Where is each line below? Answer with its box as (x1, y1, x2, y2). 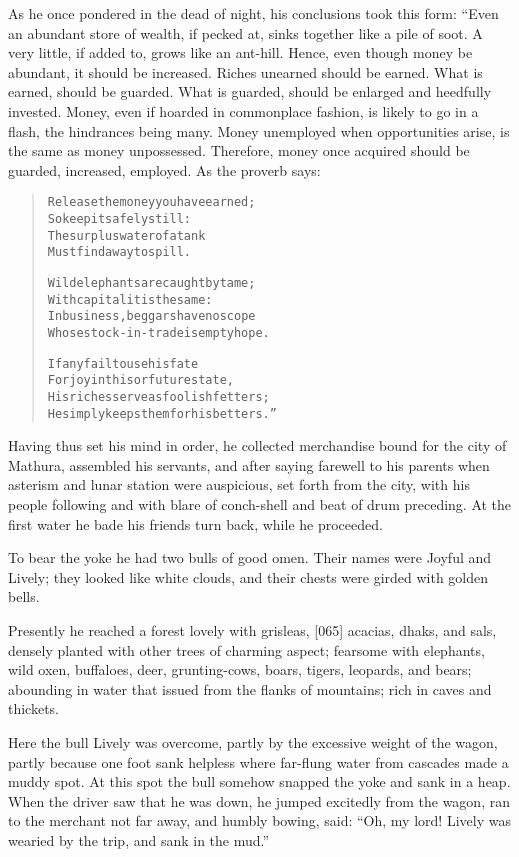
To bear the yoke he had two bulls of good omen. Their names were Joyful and (8, 547, 492, 568)
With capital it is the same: (47, 292, 213, 307)
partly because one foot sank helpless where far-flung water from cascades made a (8, 751, 509, 772)
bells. (8, 586, 40, 607)
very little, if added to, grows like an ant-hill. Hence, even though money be (8, 42, 473, 63)
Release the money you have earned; (47, 195, 256, 210)
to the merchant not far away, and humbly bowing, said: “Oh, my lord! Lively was (8, 810, 511, 831)
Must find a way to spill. (47, 245, 192, 260)
